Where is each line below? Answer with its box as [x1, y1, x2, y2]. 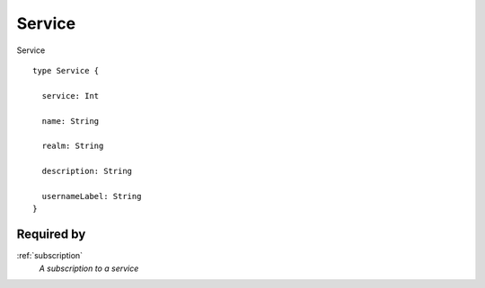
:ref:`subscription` [16, 250, 84, 261]
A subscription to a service [39, 263, 139, 274]
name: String [41, 116, 100, 126]
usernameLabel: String [41, 191, 142, 201]
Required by [16, 227, 86, 242]
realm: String [41, 141, 104, 152]
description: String [41, 166, 133, 177]
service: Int [41, 91, 100, 100]
